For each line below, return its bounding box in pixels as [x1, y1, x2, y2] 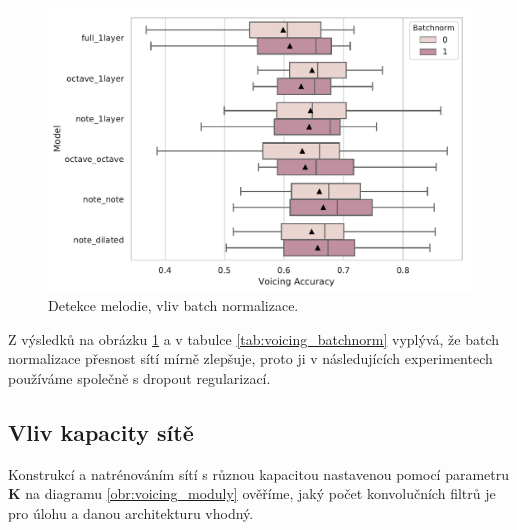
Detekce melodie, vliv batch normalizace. [48, 295, 299, 316]
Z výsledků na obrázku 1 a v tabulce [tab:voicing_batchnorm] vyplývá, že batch [8, 328, 499, 349]
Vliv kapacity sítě [8, 416, 194, 447]
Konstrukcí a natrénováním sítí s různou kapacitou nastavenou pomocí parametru [8, 463, 510, 484]
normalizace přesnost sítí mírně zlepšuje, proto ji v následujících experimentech [8, 348, 493, 369]
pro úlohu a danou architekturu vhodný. [8, 502, 254, 523]
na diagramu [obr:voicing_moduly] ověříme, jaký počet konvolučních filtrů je [25, 483, 496, 504]
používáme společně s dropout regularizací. [8, 368, 271, 388]
